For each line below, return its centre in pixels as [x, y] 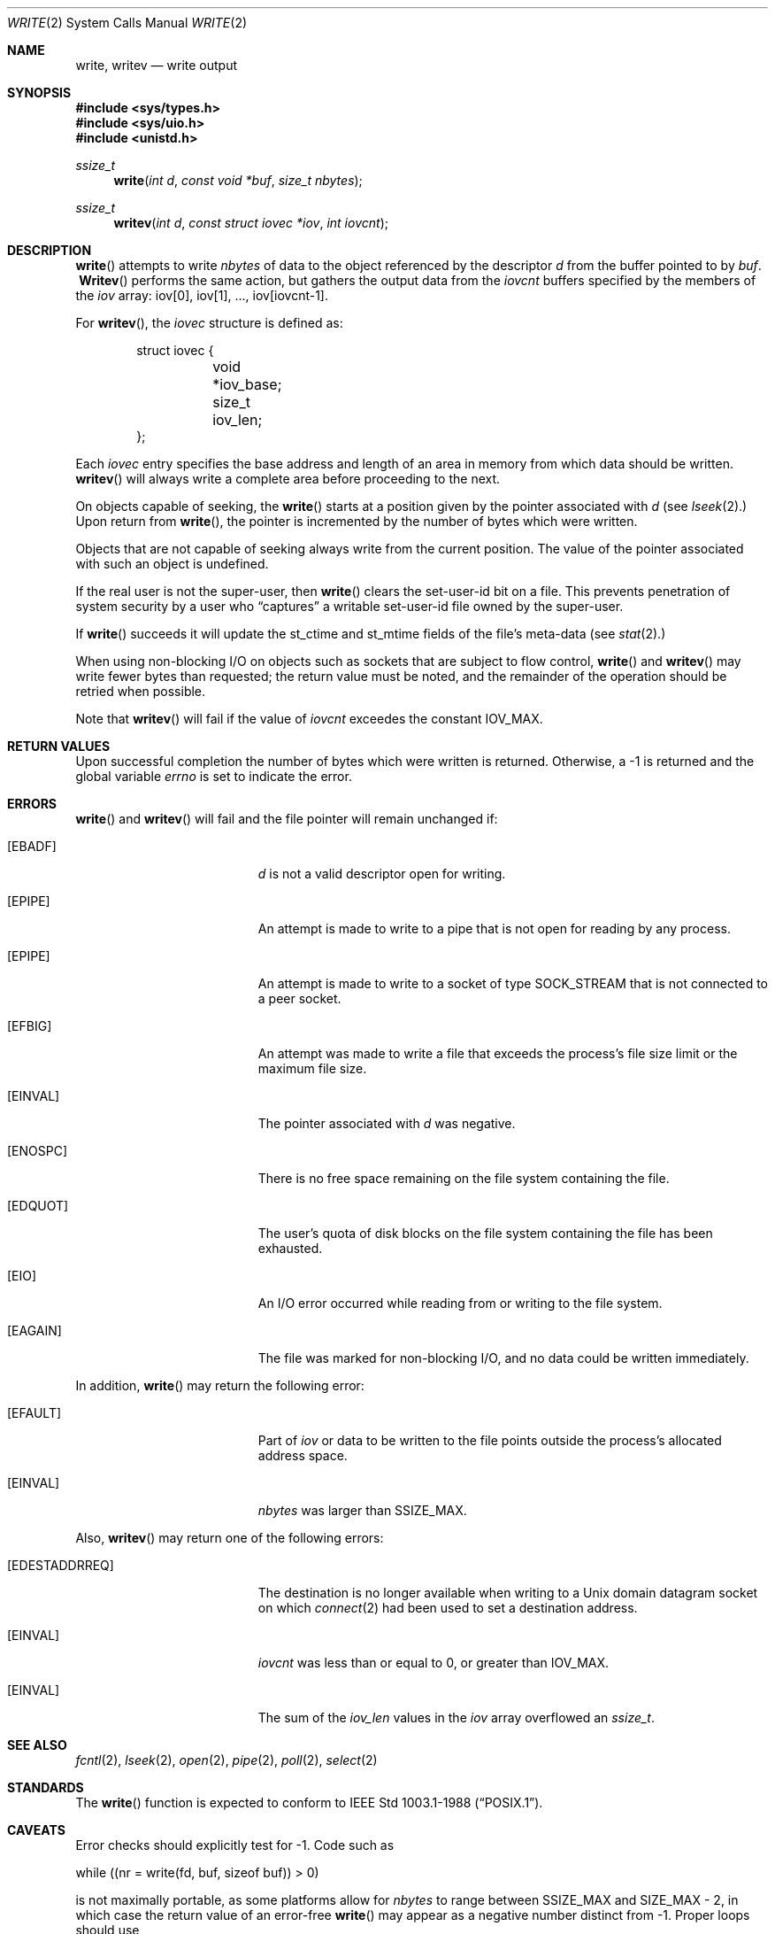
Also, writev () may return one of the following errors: [230, 1538]
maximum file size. [312, 1068]
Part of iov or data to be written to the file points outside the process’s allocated [490, 1440]
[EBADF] [32, 846]
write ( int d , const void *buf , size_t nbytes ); [238, 180]
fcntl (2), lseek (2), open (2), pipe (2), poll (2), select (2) [226, 1760]
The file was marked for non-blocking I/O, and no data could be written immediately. [503, 1358]
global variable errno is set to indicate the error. [214, 776]
